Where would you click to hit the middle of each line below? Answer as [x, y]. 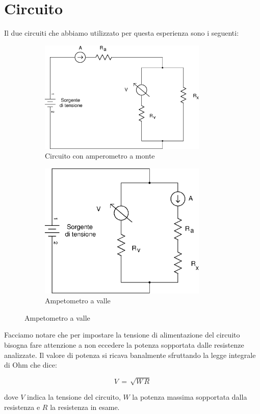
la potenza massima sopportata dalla [190, 397]
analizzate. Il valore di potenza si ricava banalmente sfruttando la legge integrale [130, 355]
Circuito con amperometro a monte [100, 156]
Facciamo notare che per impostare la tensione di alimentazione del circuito [122, 335]
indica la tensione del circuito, [74, 397]
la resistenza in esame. [85, 407]
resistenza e [22, 407]
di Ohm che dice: [31, 365]
